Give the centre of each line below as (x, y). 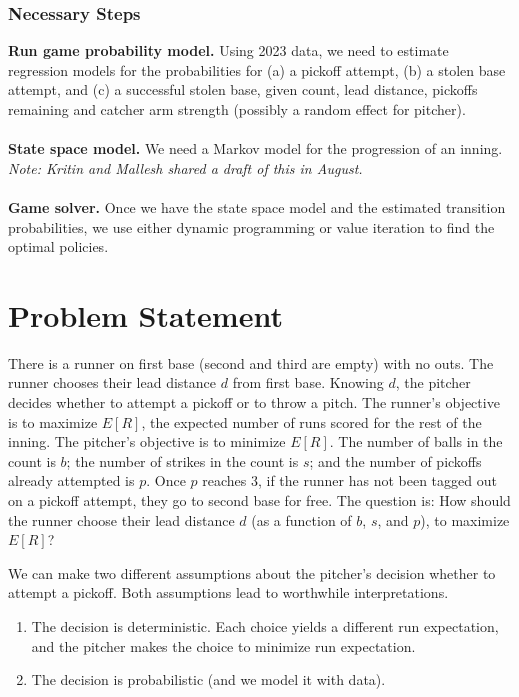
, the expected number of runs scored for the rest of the (311, 421)
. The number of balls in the (416, 441)
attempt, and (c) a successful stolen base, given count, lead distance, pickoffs (243, 89)
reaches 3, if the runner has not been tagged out (349, 480)
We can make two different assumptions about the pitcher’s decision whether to (252, 572)
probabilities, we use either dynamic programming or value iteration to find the (251, 226)
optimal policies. (58, 246)
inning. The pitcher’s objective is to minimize (147, 441)
